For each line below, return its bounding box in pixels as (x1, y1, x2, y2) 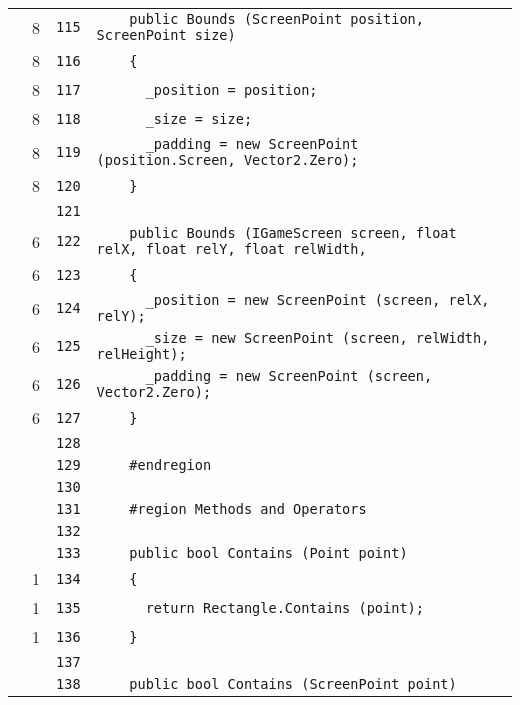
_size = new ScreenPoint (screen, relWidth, (145, 330, 490, 346)
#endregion (129, 457, 212, 473)
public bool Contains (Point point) (129, 545, 408, 561)
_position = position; (145, 81, 318, 98)
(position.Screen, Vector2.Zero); (96, 152, 359, 168)
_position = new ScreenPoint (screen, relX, (145, 292, 490, 308)
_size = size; (145, 110, 253, 127)
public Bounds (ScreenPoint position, (129, 11, 424, 27)
